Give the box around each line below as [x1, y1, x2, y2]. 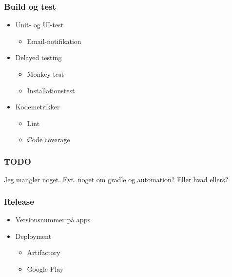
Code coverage [27, 134, 70, 145]
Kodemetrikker [15, 102, 60, 112]
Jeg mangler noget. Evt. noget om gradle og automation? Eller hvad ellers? [4, 174, 229, 185]
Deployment [15, 231, 52, 241]
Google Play [27, 263, 64, 274]
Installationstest [27, 85, 75, 95]
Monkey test [27, 69, 64, 79]
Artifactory [27, 247, 60, 257]
